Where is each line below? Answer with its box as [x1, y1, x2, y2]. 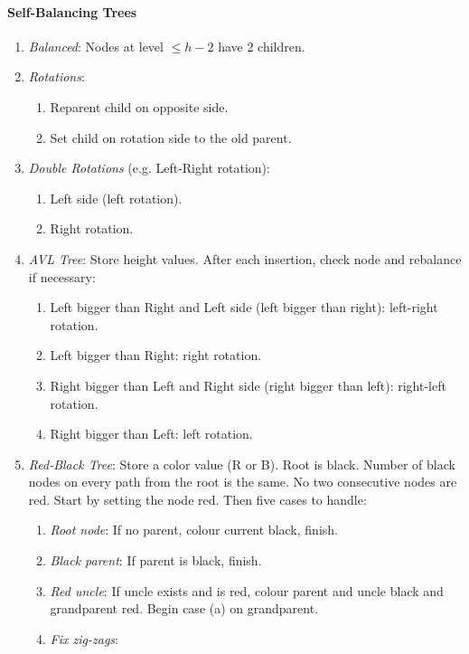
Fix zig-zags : [50, 629, 118, 648]
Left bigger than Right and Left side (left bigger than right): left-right [50, 298, 438, 317]
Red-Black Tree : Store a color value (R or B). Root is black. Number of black [28, 454, 455, 473]
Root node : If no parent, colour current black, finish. [50, 520, 338, 539]
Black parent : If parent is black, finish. [50, 551, 262, 570]
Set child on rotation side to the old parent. [50, 128, 292, 147]
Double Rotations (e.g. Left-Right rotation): [28, 158, 270, 177]
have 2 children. [218, 36, 305, 55]
